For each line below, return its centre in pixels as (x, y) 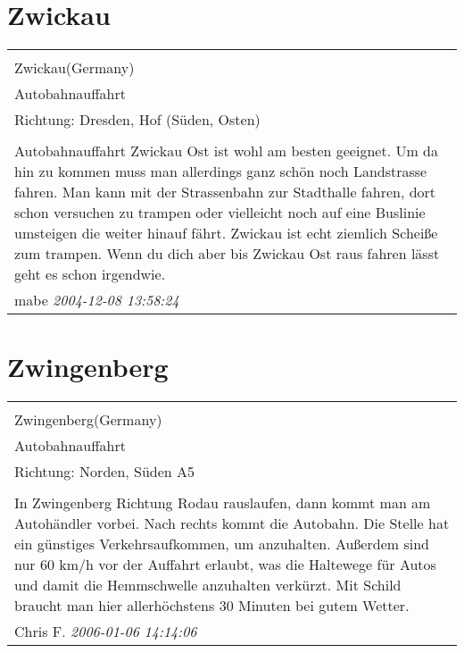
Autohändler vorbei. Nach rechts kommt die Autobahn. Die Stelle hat (232, 523)
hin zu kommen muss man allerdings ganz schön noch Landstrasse (221, 172)
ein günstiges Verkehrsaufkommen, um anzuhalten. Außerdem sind (222, 544)
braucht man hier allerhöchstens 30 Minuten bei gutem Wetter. (212, 606)
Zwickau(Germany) (75, 68)
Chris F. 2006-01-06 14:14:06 (106, 632)
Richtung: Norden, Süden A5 (105, 472)
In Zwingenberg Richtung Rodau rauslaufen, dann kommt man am (223, 503)
